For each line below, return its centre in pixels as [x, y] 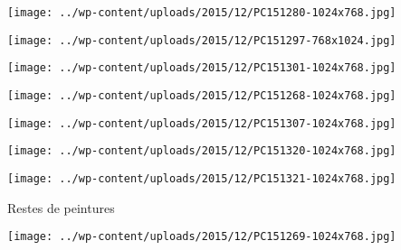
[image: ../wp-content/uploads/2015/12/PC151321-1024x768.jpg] [202, 178]
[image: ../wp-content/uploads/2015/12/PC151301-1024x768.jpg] [202, 68]
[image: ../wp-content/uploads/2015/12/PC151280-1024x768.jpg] [202, 13]
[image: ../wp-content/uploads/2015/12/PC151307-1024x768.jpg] [202, 123]
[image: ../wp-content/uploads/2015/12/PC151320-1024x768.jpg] [202, 151]
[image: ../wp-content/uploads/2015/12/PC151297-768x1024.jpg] [202, 40]
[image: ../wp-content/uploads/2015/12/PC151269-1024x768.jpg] [202, 237]
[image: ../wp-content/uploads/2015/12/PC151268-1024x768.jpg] [202, 95]
